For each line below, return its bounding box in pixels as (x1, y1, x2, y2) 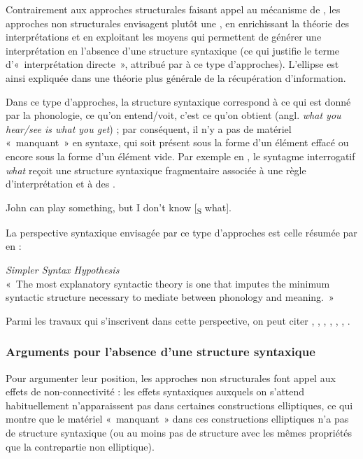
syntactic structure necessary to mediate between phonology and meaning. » (6, 290, 334, 304)
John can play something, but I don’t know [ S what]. (6, 199, 232, 216)
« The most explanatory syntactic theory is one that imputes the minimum (6, 276, 330, 290)
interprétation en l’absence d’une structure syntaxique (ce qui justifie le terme (6, 43, 339, 57)
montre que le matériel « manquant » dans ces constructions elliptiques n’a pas (6, 411, 349, 426)
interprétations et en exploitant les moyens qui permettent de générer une (6, 29, 322, 44)
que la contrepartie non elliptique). (6, 439, 155, 453)
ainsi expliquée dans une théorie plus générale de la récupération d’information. (6, 70, 346, 85)
